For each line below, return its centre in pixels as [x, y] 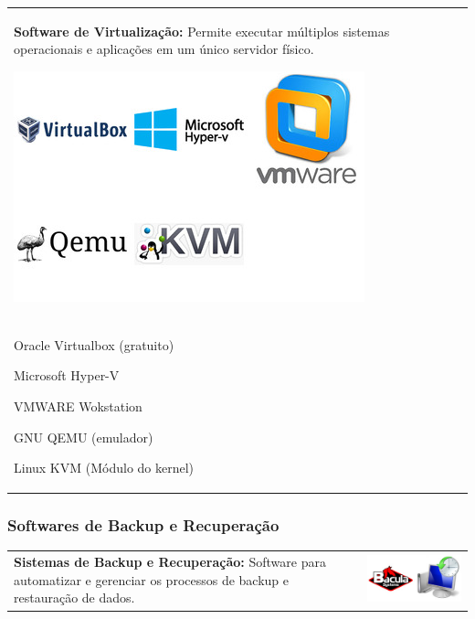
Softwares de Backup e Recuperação [143, 525]
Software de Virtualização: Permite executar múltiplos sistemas [202, 31]
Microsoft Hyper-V [67, 375]
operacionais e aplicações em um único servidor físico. [164, 49]
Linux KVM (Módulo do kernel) [104, 468]
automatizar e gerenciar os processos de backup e [152, 579]
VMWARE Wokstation [78, 406]
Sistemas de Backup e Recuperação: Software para [170, 562]
